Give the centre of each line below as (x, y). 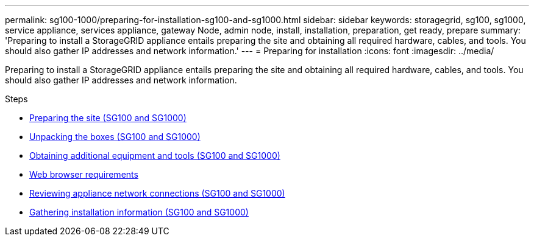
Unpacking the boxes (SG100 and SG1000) (115, 137)
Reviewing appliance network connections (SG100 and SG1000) (157, 193)
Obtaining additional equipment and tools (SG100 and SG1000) (155, 155)
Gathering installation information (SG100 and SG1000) (139, 212)
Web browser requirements (84, 174)
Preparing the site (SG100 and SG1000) (108, 118)
